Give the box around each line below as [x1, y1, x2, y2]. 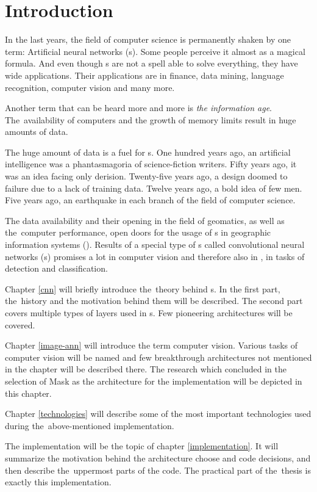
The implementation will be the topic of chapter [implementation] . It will [5, 440, 279, 452]
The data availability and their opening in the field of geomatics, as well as [5, 214, 285, 226]
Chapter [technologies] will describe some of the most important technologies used [5, 407, 312, 420]
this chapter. [5, 386, 52, 399]
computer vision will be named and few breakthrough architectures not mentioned [5, 350, 312, 363]
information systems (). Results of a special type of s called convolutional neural [5, 238, 305, 251]
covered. [5, 318, 35, 331]
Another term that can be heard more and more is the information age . [5, 101, 272, 114]
